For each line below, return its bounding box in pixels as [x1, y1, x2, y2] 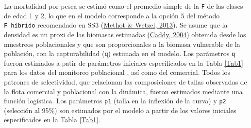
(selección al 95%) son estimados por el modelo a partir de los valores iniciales [4, 105, 236, 115]
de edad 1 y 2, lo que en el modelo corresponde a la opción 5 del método [4, 10, 220, 20]
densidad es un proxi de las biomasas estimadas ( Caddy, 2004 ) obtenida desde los [4, 29, 246, 39]
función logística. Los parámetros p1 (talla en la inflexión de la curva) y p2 [4, 96, 226, 106]
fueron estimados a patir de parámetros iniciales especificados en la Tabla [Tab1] [4, 57, 243, 68]
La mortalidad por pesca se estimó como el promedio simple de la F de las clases [4, 1, 243, 11]
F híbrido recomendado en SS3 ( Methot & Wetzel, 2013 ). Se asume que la [4, 20, 228, 30]
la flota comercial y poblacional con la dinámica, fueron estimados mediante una [4, 86, 243, 96]
